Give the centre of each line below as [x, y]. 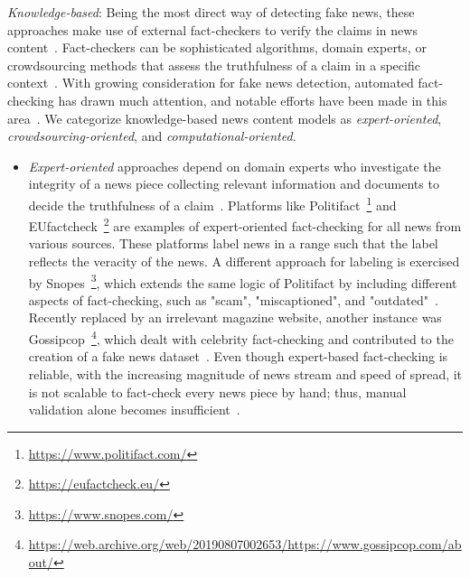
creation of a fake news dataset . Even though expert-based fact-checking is [238, 356]
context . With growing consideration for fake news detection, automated [211, 83]
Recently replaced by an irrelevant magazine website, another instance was [235, 317]
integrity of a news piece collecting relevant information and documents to [234, 184]
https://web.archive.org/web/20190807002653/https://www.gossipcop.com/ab [245, 544]
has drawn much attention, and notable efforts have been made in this [253, 100]
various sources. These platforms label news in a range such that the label [233, 243]
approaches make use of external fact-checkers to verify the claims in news [212, 29]
